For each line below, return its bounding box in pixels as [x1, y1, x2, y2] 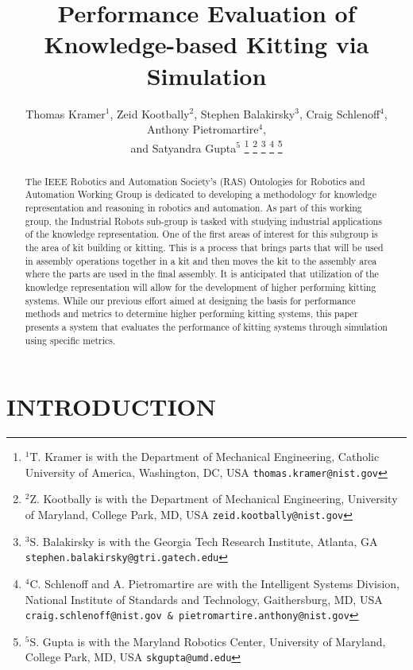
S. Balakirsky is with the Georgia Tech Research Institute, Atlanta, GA [29, 533, 378, 549]
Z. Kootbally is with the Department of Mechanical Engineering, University [29, 490, 398, 507]
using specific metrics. [25, 333, 116, 347]
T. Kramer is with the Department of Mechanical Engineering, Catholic [29, 448, 380, 465]
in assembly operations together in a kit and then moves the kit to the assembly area [25, 254, 377, 267]
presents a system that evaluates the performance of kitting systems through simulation [25, 320, 388, 333]
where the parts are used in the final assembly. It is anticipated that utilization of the [25, 267, 379, 281]
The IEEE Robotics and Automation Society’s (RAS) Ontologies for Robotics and [25, 174, 365, 188]
